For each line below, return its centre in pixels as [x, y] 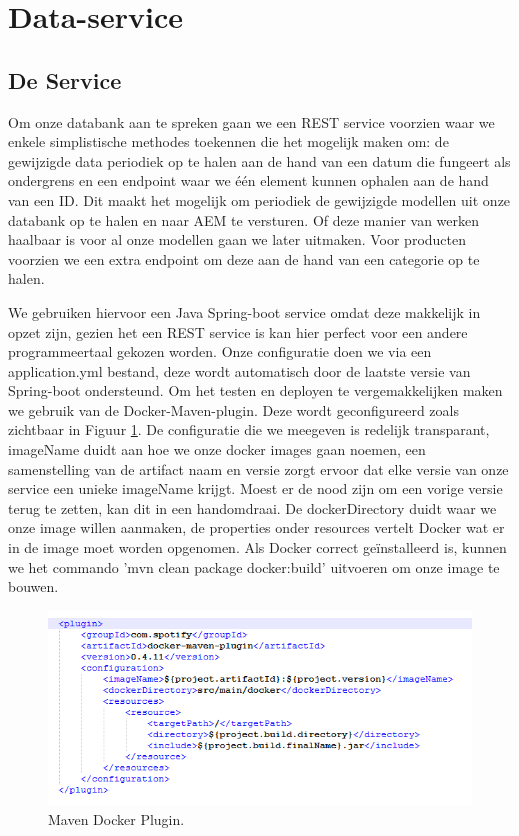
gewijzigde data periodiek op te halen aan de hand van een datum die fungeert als [259, 160]
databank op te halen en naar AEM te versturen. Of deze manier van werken [244, 219]
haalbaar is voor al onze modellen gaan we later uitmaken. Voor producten [237, 239]
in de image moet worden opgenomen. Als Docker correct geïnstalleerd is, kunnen [257, 547]
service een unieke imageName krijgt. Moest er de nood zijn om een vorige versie [255, 488]
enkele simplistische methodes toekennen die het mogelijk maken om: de [228, 141]
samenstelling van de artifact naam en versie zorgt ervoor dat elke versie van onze [258, 468]
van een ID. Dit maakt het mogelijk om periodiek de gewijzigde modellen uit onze [259, 199]
